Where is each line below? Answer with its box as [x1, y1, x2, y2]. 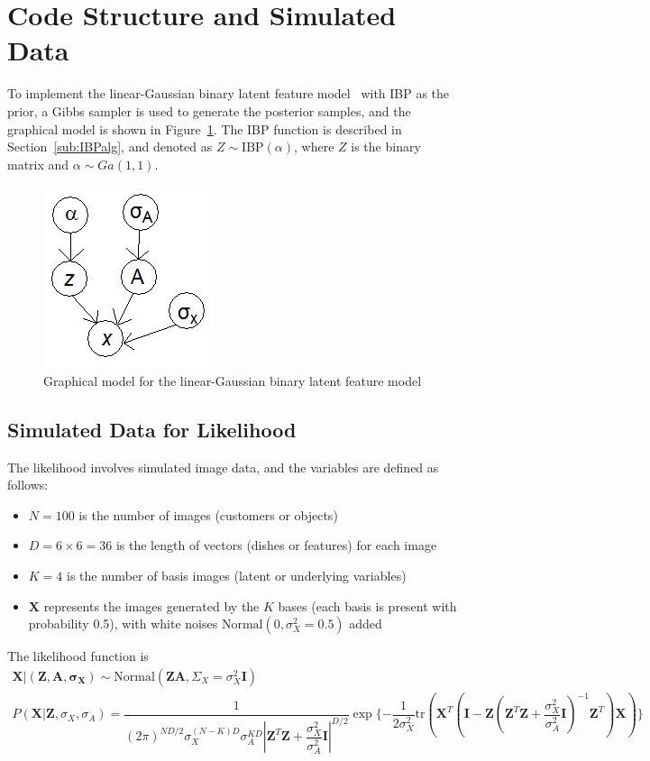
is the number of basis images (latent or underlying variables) [67, 566, 407, 585]
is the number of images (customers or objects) [78, 505, 338, 524]
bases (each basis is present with [278, 596, 457, 615]
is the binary [351, 137, 421, 156]
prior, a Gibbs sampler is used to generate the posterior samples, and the [7, 101, 411, 120]
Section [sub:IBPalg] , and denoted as [7, 137, 213, 156]
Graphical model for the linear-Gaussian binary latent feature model [43, 371, 422, 390]
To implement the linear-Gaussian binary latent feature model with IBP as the [7, 84, 450, 103]
